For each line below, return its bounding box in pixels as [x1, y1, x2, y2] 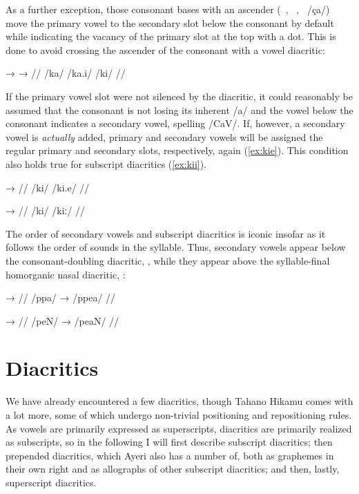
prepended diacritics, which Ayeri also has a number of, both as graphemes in [6, 448, 334, 462]
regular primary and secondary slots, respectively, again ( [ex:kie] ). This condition [6, 143, 349, 158]
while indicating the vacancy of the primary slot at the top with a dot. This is [6, 29, 336, 44]
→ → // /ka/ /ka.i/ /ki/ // [6, 66, 126, 80]
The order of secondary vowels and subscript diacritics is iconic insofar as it [6, 226, 326, 240]
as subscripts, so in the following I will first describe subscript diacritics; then [6, 435, 333, 449]
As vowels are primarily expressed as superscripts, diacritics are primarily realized [6, 421, 352, 435]
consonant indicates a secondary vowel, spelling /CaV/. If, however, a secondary [6, 116, 345, 131]
